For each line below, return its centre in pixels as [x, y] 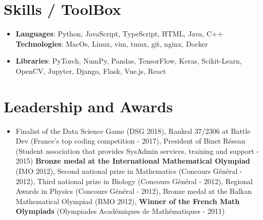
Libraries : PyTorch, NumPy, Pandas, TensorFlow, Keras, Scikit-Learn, [129, 61]
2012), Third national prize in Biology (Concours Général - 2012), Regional [134, 181]
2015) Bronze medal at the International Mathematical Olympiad [133, 161]
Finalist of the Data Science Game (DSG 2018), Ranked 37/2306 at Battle [133, 131]
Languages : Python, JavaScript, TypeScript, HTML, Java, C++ [119, 34]
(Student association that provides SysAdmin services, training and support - [137, 151]
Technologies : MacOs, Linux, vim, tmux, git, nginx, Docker [112, 43]
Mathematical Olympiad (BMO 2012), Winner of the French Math [128, 201]
